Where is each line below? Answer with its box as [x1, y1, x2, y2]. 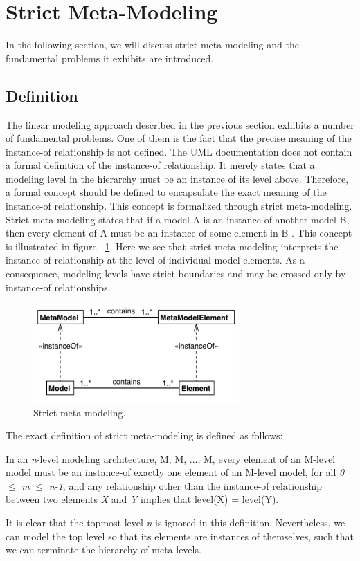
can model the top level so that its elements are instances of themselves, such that [6, 528, 354, 543]
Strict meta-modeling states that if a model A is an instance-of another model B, [6, 212, 350, 226]
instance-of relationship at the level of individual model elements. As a [6, 252, 305, 267]
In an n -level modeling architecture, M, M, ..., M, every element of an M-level [6, 451, 336, 466]
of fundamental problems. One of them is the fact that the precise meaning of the [6, 131, 352, 145]
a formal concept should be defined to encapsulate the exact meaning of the [6, 185, 327, 199]
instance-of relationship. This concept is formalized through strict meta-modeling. [6, 199, 352, 213]
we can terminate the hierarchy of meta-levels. [6, 542, 201, 557]
